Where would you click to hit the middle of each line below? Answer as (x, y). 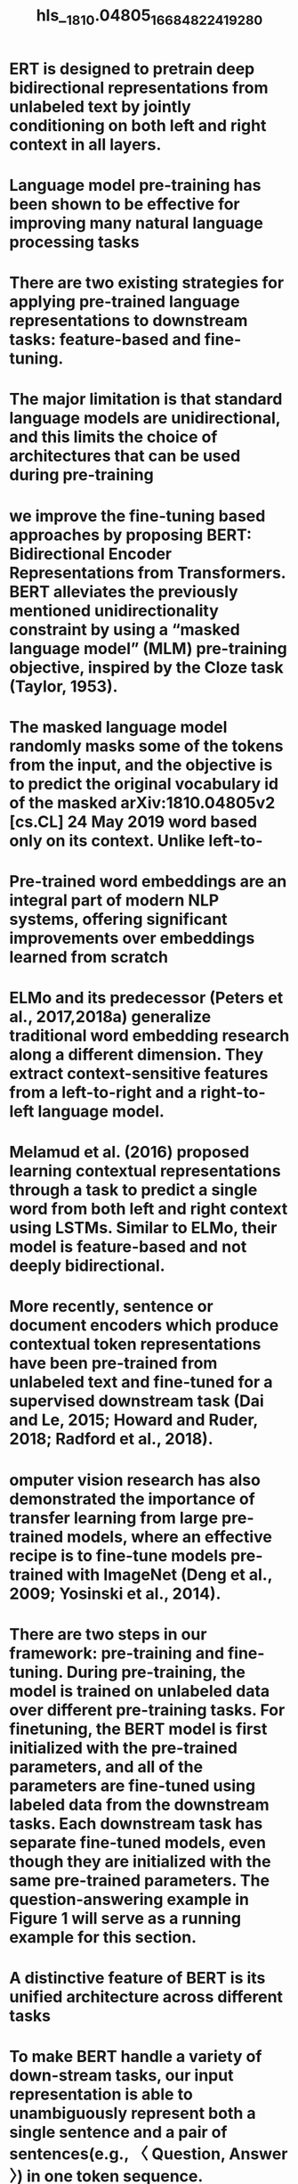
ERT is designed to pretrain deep (132, 69)
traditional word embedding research (149, 1036)
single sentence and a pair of (118, 2133)
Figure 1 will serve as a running (125, 1918)
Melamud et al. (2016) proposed (129, 1153)
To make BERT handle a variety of (136, 2057)
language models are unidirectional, (145, 418)
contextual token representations (135, 1344)
